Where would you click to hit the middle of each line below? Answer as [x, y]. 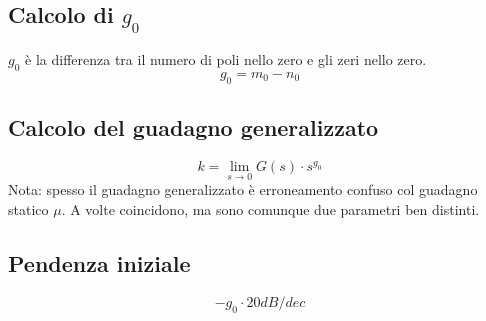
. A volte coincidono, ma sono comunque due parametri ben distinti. [270, 209]
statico [28, 209]
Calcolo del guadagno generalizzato [193, 126]
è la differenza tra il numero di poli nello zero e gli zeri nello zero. [226, 59]
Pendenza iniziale [99, 263]
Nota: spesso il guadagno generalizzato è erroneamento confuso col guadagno [243, 189]
